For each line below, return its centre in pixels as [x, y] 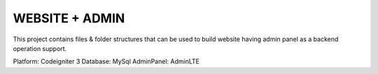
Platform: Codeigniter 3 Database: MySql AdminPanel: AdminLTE [106, 61]
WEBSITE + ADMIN [69, 18]
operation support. [40, 48]
